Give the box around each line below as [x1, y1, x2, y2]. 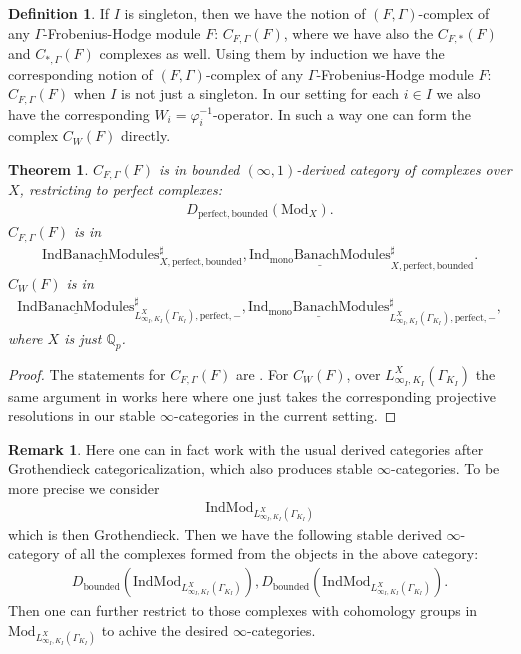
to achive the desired [101, 619, 229, 640]
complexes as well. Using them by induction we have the [99, 43, 445, 64]
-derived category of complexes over [296, 158, 512, 179]
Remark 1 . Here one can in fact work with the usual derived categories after [8, 438, 484, 459]
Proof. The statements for [8, 363, 166, 384]
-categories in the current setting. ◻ [173, 405, 397, 426]
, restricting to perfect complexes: [19, 179, 223, 200]
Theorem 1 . [8, 158, 89, 179]
